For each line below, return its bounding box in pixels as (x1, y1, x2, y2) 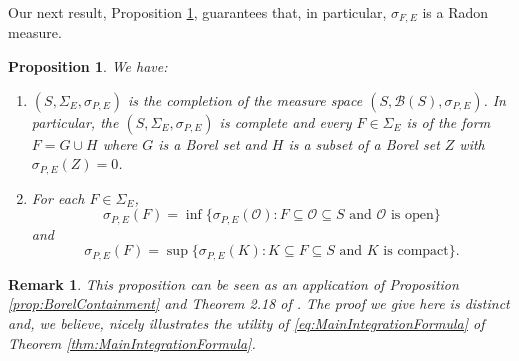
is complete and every (219, 111, 352, 132)
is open (390, 208, 434, 223)
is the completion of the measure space (127, 89, 363, 110)
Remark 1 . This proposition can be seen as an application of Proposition (8, 273, 459, 294)
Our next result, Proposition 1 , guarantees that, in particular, (8, 2, 387, 22)
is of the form (406, 111, 491, 132)
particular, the (31, 111, 119, 132)
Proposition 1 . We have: (8, 56, 168, 77)
